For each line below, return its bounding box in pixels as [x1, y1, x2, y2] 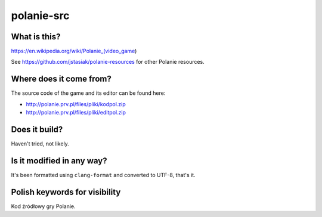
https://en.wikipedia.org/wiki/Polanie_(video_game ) [11, 48, 137, 55]
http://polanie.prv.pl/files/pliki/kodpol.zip [26, 100, 126, 107]
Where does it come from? [11, 74, 112, 84]
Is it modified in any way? [11, 156, 107, 166]
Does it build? [11, 124, 63, 134]
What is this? [11, 32, 61, 42]
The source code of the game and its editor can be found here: [11, 89, 166, 97]
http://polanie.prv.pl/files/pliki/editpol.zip [26, 109, 126, 116]
